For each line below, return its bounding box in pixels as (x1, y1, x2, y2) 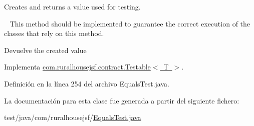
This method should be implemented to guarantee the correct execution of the (10, 18, 250, 28)
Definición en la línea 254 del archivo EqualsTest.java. (4, 78, 169, 88)
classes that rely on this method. (4, 28, 104, 38)
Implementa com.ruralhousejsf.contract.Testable (4, 61, 151, 72)
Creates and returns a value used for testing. (4, 1, 141, 11)
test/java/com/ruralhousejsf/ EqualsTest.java (4, 112, 141, 122)
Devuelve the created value (4, 44, 87, 55)
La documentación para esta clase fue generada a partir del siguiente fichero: (4, 95, 239, 105)
